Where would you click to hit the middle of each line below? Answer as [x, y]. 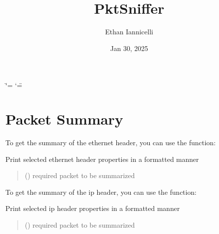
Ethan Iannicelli [129, 32]
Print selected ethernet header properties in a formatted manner [102, 159]
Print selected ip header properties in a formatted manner [93, 208]
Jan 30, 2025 [129, 48]
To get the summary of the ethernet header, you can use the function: [111, 143]
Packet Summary [64, 119]
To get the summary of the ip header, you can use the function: [101, 192]
